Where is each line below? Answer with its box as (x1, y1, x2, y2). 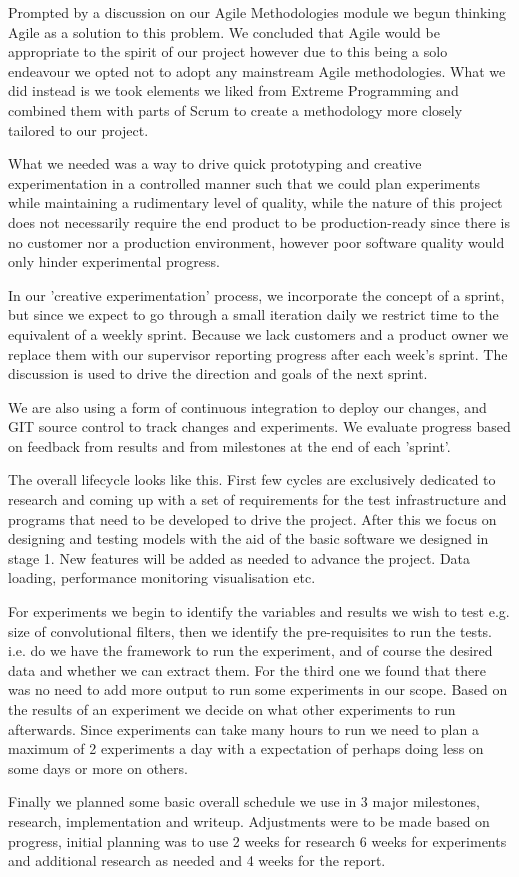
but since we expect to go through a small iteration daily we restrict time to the (8, 304, 499, 325)
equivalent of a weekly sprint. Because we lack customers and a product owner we (8, 323, 509, 344)
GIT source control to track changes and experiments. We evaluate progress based (8, 416, 511, 437)
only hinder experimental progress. (8, 251, 220, 272)
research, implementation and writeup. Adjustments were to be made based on (8, 810, 490, 831)
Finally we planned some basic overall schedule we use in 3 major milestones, (8, 791, 481, 812)
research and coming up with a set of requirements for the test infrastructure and (8, 489, 507, 510)
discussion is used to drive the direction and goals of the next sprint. (8, 363, 428, 384)
